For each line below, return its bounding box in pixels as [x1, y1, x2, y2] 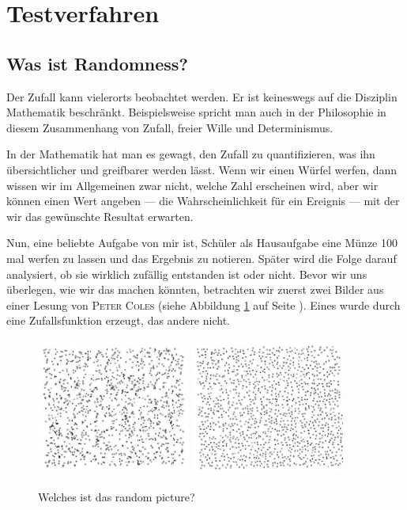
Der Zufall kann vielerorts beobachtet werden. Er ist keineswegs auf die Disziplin [6, 88, 398, 105]
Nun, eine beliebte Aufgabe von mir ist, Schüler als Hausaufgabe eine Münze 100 [6, 234, 398, 251]
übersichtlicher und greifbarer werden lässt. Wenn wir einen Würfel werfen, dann [6, 161, 398, 177]
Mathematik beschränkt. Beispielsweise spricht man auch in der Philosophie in [6, 104, 386, 120]
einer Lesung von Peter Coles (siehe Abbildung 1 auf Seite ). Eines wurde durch [6, 296, 401, 313]
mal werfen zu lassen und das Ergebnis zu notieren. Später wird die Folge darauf [6, 249, 397, 266]
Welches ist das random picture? [38, 488, 195, 504]
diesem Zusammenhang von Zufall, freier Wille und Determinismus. [6, 119, 334, 135]
